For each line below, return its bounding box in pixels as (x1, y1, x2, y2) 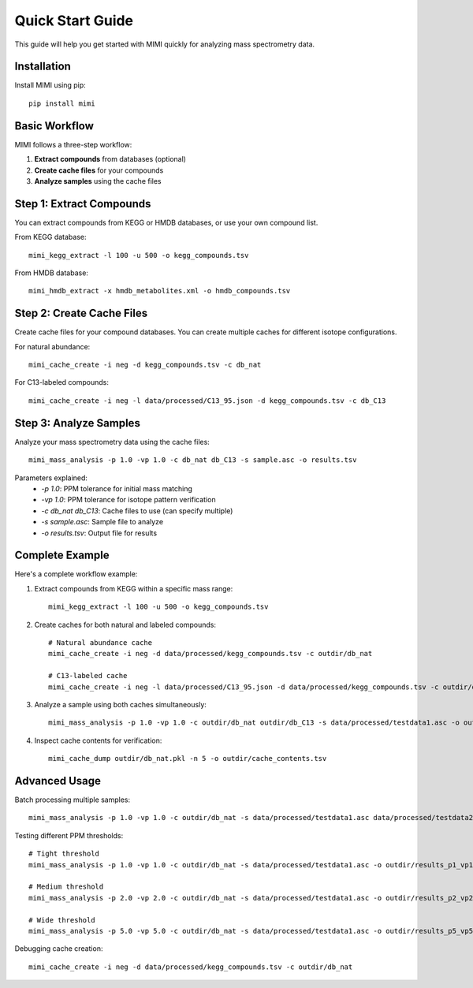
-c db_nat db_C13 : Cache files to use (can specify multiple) (41, 505, 233, 516)
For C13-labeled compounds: (14, 378, 110, 387)
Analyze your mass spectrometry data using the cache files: (14, 437, 210, 446)
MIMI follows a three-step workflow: (14, 140, 132, 149)
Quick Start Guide (14, 12, 134, 29)
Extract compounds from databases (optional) (34, 155, 187, 164)
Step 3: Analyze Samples (14, 416, 141, 430)
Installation (14, 60, 71, 73)
